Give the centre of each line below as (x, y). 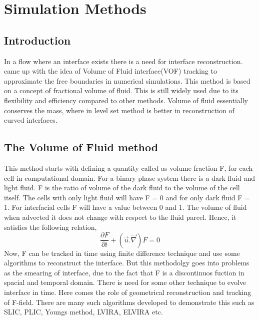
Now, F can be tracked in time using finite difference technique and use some (122, 253)
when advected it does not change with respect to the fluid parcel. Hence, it (120, 217)
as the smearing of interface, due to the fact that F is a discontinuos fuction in (124, 272)
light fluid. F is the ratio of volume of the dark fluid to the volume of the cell (122, 188)
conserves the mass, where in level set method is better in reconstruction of (119, 110)
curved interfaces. (31, 120)
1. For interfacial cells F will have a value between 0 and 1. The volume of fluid (125, 207)
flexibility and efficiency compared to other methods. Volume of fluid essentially (126, 100)
